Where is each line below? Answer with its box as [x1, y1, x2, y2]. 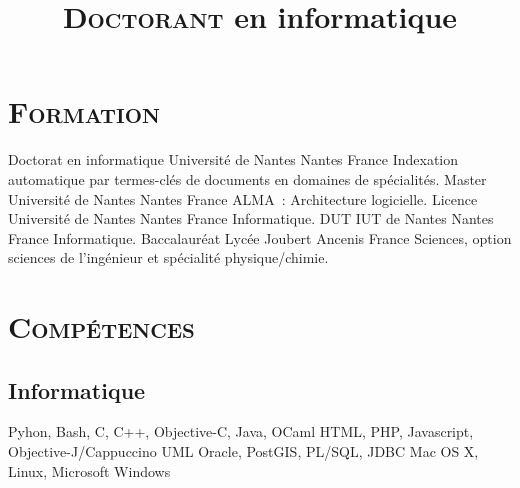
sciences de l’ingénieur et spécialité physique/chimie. [8, 247, 329, 268]
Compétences [8, 306, 195, 347]
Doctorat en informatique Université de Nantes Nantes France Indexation [8, 149, 459, 170]
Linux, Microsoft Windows [8, 460, 171, 481]
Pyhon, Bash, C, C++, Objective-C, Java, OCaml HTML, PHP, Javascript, [8, 421, 474, 442]
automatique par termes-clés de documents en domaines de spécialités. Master [8, 168, 487, 189]
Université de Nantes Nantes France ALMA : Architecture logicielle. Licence [8, 188, 478, 209]
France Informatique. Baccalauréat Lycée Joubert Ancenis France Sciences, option [8, 227, 512, 248]
